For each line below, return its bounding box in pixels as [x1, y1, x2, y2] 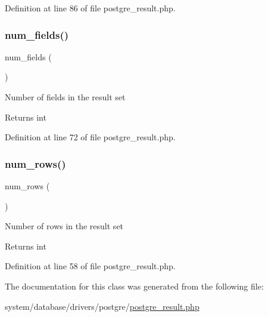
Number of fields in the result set [5, 91, 126, 103]
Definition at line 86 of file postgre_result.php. [5, 2, 176, 14]
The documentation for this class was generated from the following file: [5, 279, 264, 292]
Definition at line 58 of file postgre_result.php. [5, 260, 176, 272]
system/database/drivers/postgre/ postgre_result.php [5, 300, 200, 312]
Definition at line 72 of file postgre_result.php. [5, 131, 176, 143]
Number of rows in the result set [5, 220, 124, 232]
